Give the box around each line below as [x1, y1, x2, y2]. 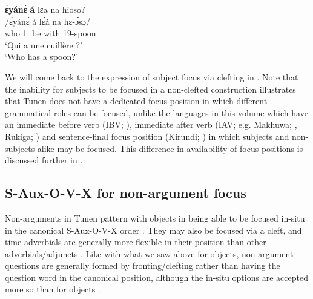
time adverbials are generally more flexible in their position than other [5, 235, 266, 248]
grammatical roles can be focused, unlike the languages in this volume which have [5, 106, 308, 119]
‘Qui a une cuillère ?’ [5, 38, 82, 51]
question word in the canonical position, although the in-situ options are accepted [5, 271, 308, 283]
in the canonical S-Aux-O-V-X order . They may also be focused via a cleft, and [5, 223, 302, 236]
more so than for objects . [5, 283, 100, 295]
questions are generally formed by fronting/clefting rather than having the [5, 259, 280, 272]
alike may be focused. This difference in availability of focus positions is [37, 142, 303, 154]
